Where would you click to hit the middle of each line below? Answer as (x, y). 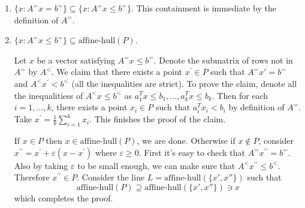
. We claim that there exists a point (117, 72)
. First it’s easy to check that (192, 152)
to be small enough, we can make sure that (156, 165)
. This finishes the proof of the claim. (158, 119)
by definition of (256, 107)
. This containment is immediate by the (203, 8)
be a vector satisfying (76, 60)
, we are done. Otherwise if (186, 141)
